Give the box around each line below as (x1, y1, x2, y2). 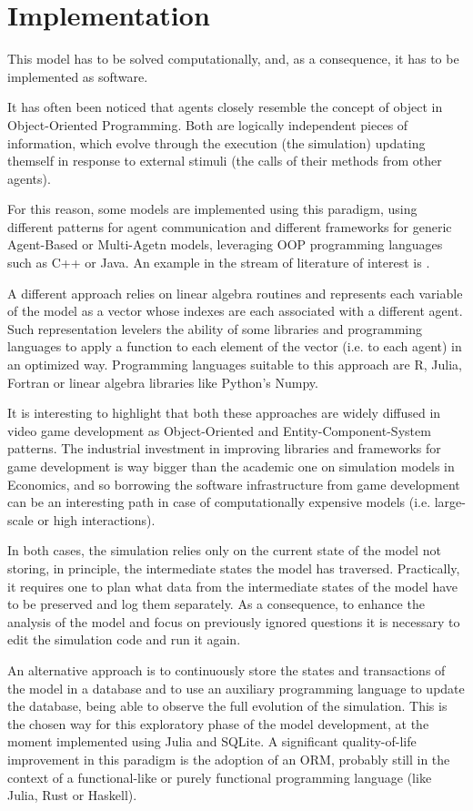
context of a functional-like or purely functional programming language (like (7, 767, 432, 786)
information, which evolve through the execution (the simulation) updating (7, 133, 426, 152)
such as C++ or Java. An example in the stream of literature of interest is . (7, 253, 430, 272)
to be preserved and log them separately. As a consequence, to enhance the (7, 594, 425, 613)
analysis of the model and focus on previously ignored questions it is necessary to (7, 612, 460, 631)
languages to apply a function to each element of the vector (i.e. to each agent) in (7, 337, 462, 356)
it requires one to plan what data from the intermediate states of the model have (7, 576, 458, 595)
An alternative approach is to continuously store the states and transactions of (7, 660, 446, 679)
